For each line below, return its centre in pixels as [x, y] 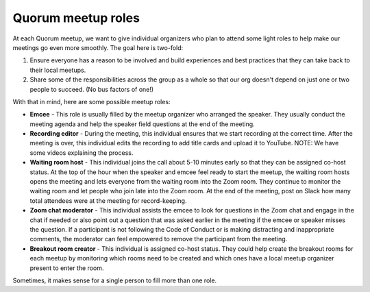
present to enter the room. [67, 268]
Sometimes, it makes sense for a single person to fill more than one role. [115, 280]
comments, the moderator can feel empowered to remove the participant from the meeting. [159, 239]
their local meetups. [58, 70]
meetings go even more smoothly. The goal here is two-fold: [98, 47]
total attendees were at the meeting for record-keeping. [108, 200]
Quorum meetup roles [76, 18]
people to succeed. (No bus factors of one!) [92, 89]
